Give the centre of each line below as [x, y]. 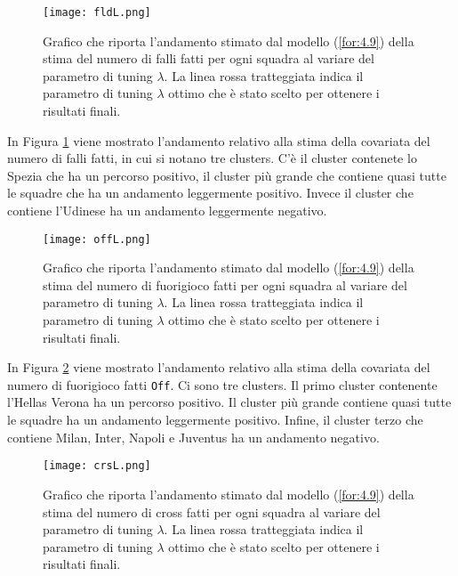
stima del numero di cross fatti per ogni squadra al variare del [212, 511]
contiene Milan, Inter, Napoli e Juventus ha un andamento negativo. [193, 437]
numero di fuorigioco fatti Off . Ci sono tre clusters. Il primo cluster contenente [222, 384]
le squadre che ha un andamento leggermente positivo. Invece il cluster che [210, 193]
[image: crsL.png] [97, 466]
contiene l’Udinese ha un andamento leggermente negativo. [167, 210]
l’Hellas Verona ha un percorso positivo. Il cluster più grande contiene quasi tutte [229, 402]
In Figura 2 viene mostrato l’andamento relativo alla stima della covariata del [219, 367]
